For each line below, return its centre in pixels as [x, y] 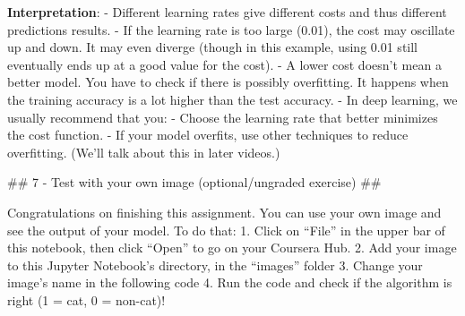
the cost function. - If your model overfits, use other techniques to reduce [208, 135]
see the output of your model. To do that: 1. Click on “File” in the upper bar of [226, 230]
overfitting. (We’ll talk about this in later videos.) [144, 152]
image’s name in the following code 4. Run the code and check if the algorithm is [230, 282]
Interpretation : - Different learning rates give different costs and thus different [227, 12]
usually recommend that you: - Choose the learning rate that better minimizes [223, 117]
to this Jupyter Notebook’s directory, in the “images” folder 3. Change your [215, 265]
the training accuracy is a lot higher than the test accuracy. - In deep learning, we [232, 99]
